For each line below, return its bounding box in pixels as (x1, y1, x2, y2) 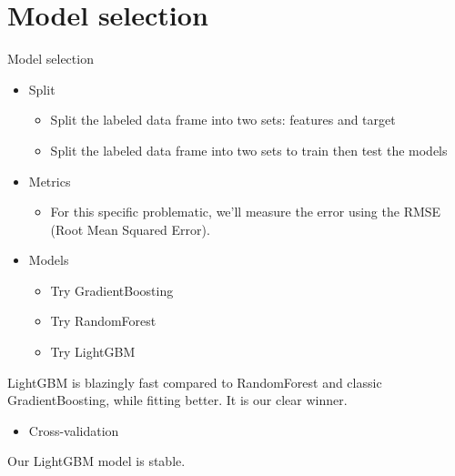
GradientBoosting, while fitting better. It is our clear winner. (7, 390, 348, 410)
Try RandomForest (50, 311, 157, 330)
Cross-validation (28, 420, 119, 440)
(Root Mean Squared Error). (50, 219, 210, 238)
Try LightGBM (50, 342, 136, 361)
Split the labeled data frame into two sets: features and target (50, 110, 396, 129)
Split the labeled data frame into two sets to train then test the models (50, 140, 448, 159)
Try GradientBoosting (50, 280, 174, 299)
